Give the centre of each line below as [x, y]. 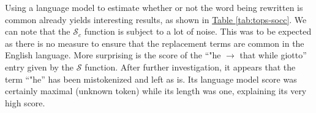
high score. [25, 102]
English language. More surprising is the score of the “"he [113, 55]
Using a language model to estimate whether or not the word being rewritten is [154, 7]
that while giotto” [273, 55]
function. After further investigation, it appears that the [190, 67]
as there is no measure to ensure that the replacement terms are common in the [155, 43]
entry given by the [39, 67]
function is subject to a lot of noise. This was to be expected [198, 31]
